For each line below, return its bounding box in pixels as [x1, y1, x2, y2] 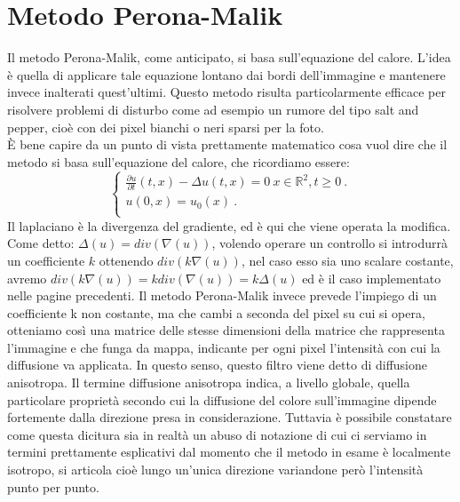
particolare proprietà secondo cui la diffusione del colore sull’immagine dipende [7, 390, 437, 409]
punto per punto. [7, 477, 99, 496]
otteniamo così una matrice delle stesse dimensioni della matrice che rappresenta [7, 321, 445, 339]
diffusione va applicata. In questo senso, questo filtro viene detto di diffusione [7, 355, 428, 374]
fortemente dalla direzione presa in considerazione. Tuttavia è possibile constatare [7, 408, 452, 426]
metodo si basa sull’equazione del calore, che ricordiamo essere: [7, 152, 350, 171]
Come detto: [7, 234, 75, 252]
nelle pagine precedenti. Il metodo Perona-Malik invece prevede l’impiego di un [7, 286, 437, 305]
